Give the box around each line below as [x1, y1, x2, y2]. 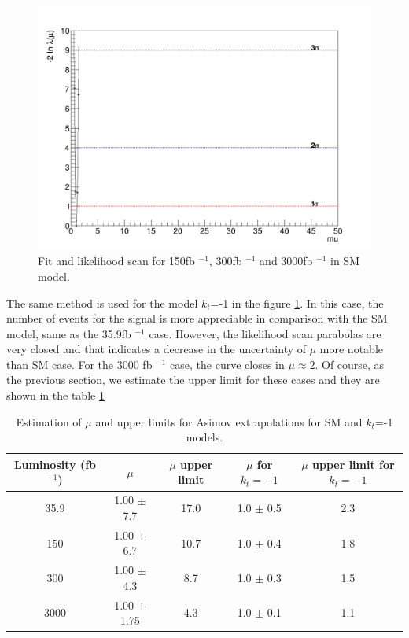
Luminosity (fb [13, 455, 97, 472]
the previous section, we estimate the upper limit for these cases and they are [6, 371, 380, 388]
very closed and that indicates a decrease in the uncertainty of [6, 341, 307, 357]
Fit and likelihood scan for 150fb [38, 253, 195, 269]
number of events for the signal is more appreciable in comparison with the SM [6, 310, 388, 326]
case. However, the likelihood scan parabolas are [149, 325, 381, 341]
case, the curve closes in [170, 356, 285, 372]
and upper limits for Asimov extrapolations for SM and [95, 413, 363, 430]
